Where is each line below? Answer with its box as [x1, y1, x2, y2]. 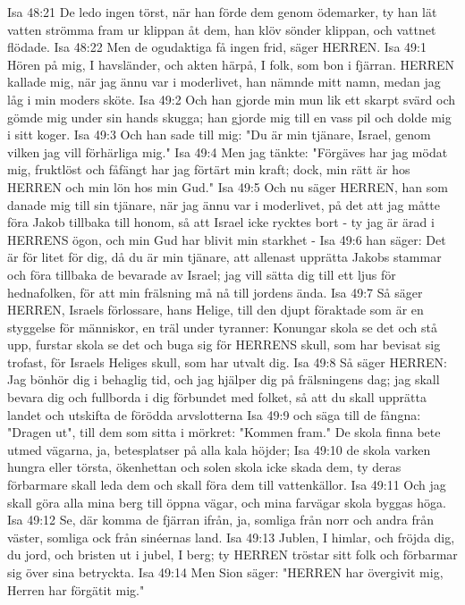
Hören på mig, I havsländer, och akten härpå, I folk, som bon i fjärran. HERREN [7, 55, 455, 73]
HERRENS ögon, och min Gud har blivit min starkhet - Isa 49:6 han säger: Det [7, 230, 446, 248]
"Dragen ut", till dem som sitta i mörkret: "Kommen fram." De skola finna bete [7, 423, 441, 441]
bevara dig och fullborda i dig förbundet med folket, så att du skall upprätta [7, 388, 427, 407]
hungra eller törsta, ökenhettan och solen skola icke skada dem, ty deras [7, 458, 402, 476]
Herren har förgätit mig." [7, 580, 145, 599]
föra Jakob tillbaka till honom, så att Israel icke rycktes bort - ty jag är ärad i [7, 213, 435, 231]
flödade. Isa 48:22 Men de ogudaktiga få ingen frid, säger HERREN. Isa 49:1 [7, 38, 427, 56]
